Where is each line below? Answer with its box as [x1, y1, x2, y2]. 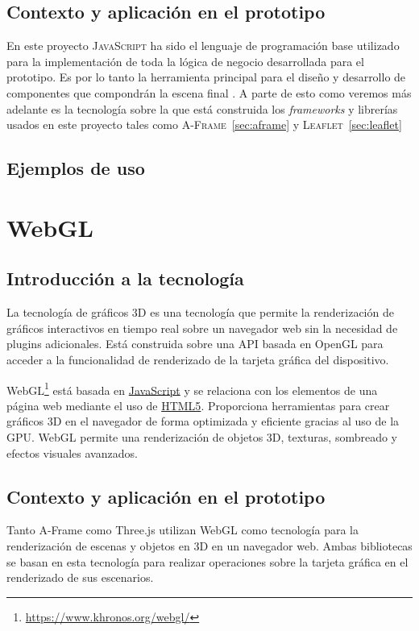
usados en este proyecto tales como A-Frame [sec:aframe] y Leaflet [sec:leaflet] [6, 116, 402, 133]
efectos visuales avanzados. [6, 444, 138, 461]
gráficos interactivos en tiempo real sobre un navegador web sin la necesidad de [6, 319, 398, 336]
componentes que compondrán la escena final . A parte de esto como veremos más [6, 84, 412, 101]
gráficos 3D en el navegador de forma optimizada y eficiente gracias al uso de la [6, 413, 400, 430]
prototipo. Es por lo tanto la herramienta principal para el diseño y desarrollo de [6, 68, 406, 85]
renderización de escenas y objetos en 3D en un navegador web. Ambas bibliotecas [6, 537, 413, 554]
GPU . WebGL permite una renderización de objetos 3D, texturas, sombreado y [6, 428, 398, 445]
